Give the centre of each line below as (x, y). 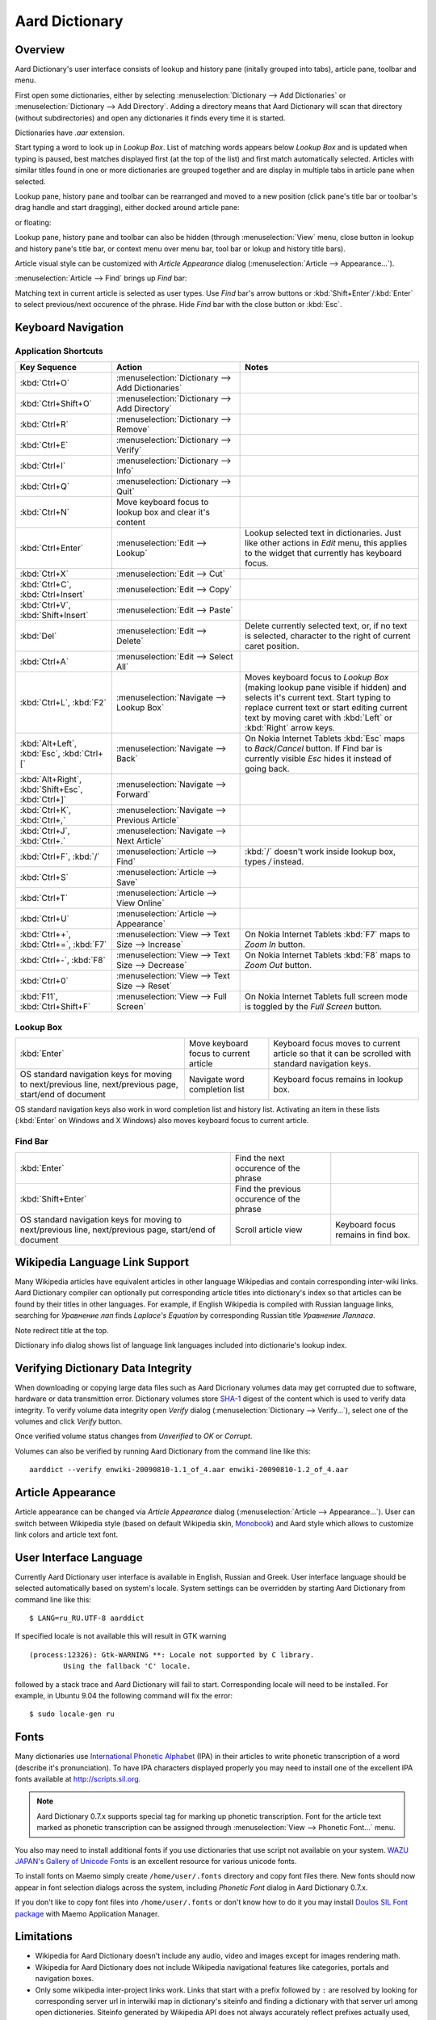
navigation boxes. (65, 1979)
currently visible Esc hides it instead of (318, 759)
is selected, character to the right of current (328, 636)
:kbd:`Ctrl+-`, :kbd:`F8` (63, 960)
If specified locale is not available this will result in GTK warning (121, 1636)
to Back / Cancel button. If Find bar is (314, 749)
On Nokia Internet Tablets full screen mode (326, 996)
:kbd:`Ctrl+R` (44, 424)
